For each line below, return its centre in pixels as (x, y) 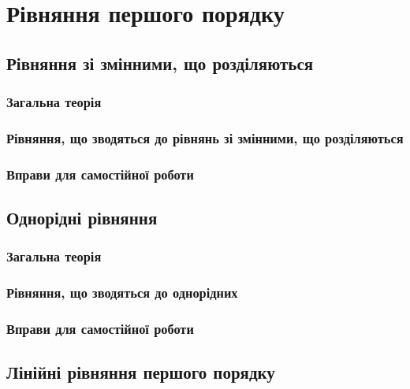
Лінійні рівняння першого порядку (141, 372)
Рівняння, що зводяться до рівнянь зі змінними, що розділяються (205, 137)
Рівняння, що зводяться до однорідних (122, 293)
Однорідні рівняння (82, 218)
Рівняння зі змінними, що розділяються (160, 63)
